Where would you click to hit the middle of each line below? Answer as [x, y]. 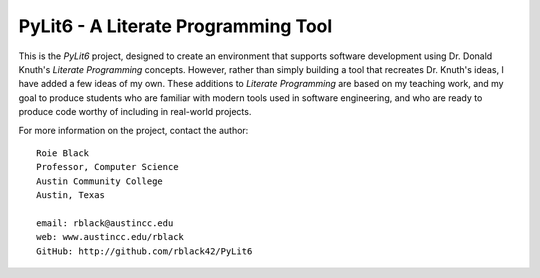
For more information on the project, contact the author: [133, 130]
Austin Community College [100, 181]
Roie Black [63, 153]
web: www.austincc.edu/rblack [110, 237]
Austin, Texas [70, 195]
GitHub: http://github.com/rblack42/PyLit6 [144, 251]
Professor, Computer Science [107, 167]
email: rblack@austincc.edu [105, 223]
